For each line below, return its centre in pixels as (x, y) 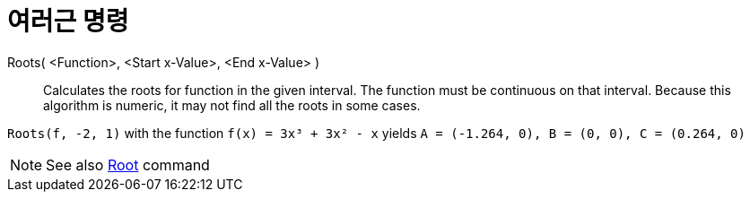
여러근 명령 (68, 22)
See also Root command (128, 164)
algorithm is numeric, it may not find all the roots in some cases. (232, 105)
